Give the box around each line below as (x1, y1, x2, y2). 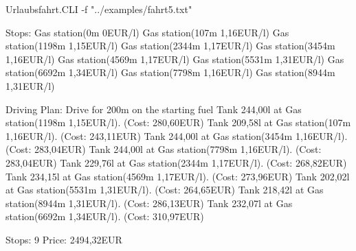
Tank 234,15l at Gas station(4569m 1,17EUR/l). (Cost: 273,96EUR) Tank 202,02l (5, 169, 350, 183)
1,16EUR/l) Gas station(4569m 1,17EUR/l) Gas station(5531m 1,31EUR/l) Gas (5, 51, 344, 66)
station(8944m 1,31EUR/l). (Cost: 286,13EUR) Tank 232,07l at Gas (5, 195, 293, 210)
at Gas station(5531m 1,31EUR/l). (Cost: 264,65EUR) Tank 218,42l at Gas (5, 182, 324, 197)
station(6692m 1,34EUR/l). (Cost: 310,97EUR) (5, 209, 204, 224)
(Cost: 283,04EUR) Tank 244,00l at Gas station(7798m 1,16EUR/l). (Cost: (5, 142, 322, 156)
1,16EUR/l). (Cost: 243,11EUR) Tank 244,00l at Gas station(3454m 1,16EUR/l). (5, 128, 348, 143)
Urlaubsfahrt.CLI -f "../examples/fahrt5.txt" (5, 2, 192, 16)
